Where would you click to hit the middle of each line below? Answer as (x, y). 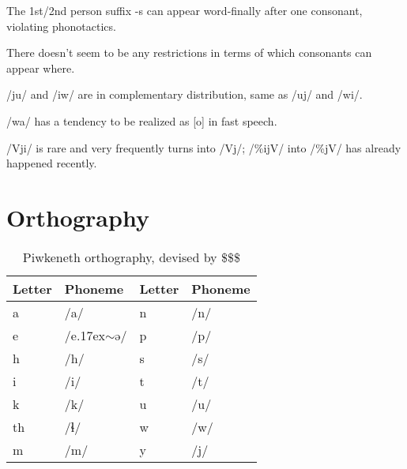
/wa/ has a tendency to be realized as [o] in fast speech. (142, 120)
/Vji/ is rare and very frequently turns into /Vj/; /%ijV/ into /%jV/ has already (204, 147)
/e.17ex (85, 335)
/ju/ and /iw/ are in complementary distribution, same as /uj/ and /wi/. (185, 94)
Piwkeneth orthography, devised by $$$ (131, 257)
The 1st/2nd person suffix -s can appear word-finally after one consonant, (185, 10)
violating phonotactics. (61, 26)
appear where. (41, 68)
